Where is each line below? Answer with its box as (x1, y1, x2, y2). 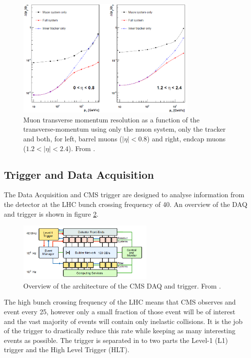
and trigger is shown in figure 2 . (4, 208, 99, 219)
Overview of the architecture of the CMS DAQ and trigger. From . (23, 280, 221, 290)
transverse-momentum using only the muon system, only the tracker (23, 124, 226, 134)
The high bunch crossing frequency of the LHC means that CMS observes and (4, 297, 236, 307)
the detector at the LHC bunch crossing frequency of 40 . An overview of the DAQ (4, 199, 248, 209)
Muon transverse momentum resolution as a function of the (23, 114, 200, 124)
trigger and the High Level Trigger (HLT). (4, 344, 129, 355)
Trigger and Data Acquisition (4, 167, 154, 182)
